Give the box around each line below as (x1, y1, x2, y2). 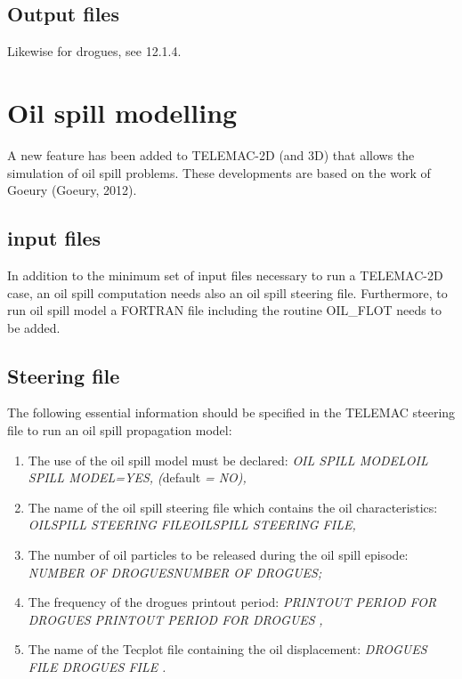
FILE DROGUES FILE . (28, 658, 166, 676)
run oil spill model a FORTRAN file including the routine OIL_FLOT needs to (7, 301, 442, 319)
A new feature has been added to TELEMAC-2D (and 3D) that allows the (7, 145, 415, 164)
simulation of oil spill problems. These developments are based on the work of (7, 163, 431, 182)
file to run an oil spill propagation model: (7, 421, 232, 440)
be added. (7, 318, 61, 336)
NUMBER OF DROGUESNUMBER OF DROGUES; (28, 562, 322, 581)
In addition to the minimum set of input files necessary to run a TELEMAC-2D (7, 265, 443, 284)
